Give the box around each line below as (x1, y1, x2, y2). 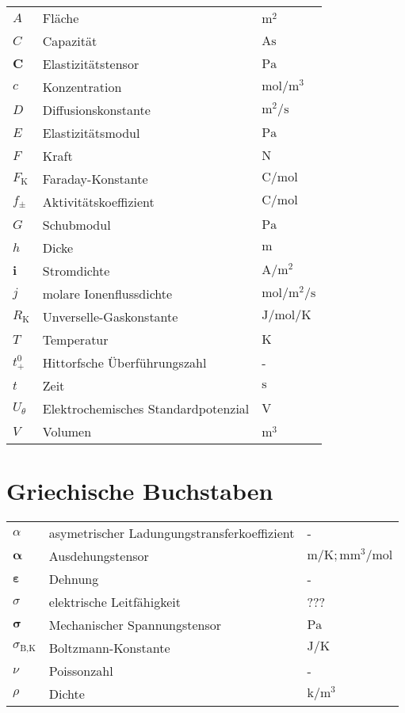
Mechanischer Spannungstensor (48, 616, 222, 635)
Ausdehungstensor (48, 547, 149, 566)
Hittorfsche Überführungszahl (42, 353, 207, 372)
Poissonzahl (48, 662, 113, 681)
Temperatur (42, 330, 109, 349)
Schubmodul (42, 215, 111, 234)
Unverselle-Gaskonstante (42, 307, 178, 326)
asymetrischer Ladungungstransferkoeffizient (48, 524, 295, 543)
